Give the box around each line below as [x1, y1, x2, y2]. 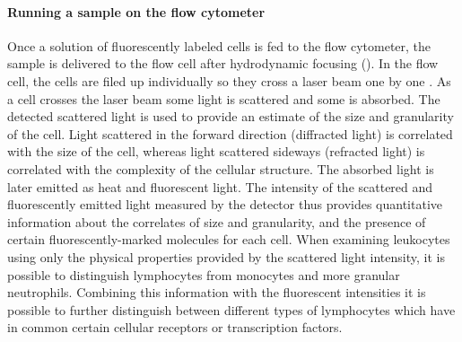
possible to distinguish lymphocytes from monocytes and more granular [7, 265, 400, 284]
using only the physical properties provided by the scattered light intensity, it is [7, 247, 445, 266]
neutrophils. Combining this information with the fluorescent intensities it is [7, 283, 426, 302]
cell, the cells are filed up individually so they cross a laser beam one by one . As [7, 71, 451, 90]
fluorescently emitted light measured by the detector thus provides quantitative [7, 195, 443, 214]
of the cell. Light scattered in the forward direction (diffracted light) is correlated [7, 124, 453, 143]
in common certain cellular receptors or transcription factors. [7, 318, 343, 337]
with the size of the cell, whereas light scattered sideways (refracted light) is [7, 142, 425, 161]
